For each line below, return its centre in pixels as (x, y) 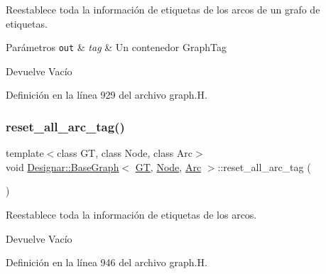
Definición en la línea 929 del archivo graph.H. (107, 95)
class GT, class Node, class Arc (125, 153)
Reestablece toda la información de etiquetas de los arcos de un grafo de (163, 9)
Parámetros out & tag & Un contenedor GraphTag (116, 47)
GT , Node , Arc (168, 166)
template (25, 153)
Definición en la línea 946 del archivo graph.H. (107, 262)
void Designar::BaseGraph (63, 166)
